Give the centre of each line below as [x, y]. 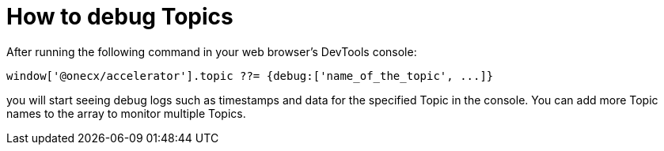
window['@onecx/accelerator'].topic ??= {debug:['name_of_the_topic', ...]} [250, 75]
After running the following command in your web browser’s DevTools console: [212, 51]
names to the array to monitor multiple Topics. [126, 113]
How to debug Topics [120, 17]
